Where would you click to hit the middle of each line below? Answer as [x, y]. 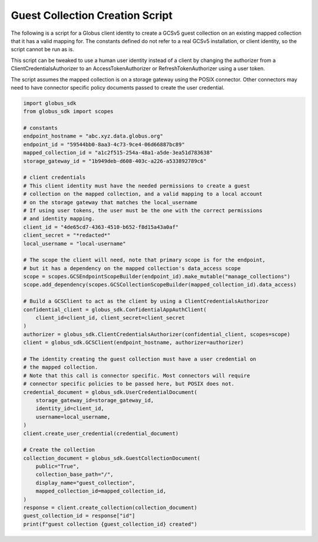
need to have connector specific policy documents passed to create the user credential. [118, 87]
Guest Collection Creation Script [92, 15]
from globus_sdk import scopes [69, 111]
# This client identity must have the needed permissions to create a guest [137, 185]
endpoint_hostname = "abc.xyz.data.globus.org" [93, 136]
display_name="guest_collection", [85, 483]
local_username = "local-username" [74, 244]
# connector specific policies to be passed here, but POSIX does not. [129, 384]
